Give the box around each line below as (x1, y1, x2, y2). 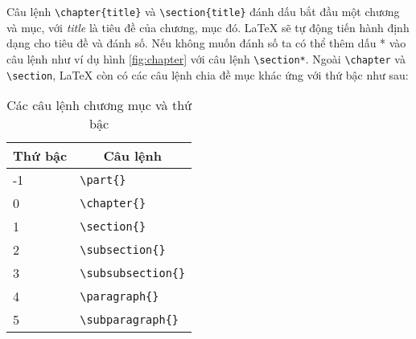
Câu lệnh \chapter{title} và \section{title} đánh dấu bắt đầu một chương (6, 3, 400, 19)
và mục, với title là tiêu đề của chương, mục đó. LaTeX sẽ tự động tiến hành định (6, 18, 410, 35)
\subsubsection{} (80, 266, 186, 280)
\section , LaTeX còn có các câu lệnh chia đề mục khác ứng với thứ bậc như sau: (6, 66, 409, 83)
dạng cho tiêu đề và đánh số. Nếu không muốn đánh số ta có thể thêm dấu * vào (6, 35, 406, 51)
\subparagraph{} (80, 312, 179, 326)
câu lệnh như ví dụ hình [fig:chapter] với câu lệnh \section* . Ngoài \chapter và (6, 50, 406, 67)
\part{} (80, 173, 126, 186)
